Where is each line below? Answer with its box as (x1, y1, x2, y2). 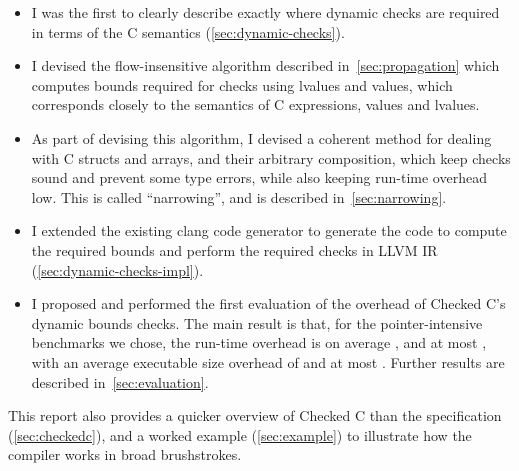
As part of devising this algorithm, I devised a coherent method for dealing (31, 127, 492, 148)
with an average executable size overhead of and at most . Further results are (31, 351, 505, 372)
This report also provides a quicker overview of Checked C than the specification (8, 405, 502, 426)
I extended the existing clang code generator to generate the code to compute (31, 220, 507, 241)
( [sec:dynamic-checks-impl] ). (31, 259, 204, 280)
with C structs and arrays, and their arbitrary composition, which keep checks (31, 147, 511, 168)
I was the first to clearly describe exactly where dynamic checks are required (31, 2, 500, 22)
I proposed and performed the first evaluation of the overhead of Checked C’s (31, 293, 506, 314)
